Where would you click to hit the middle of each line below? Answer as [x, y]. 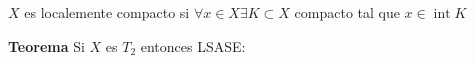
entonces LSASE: [193, 45]
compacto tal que [347, 12]
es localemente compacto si [107, 12]
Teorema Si [46, 45]
